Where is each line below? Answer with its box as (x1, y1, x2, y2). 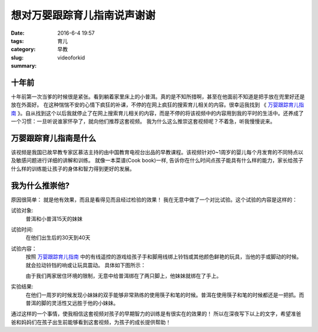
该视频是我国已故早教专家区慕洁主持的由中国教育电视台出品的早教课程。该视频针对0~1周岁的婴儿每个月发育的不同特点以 (11, 149, 303, 156)
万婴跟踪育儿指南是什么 (11, 133, 97, 143)
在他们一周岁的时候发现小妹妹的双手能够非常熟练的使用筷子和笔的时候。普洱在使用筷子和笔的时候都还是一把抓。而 (25, 291, 304, 298)
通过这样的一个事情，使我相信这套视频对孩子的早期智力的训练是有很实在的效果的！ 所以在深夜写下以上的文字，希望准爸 (11, 310, 302, 317)
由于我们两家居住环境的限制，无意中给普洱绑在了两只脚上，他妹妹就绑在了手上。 (25, 272, 222, 279)
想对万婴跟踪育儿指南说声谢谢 (11, 9, 156, 22)
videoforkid (57, 54, 85, 61)
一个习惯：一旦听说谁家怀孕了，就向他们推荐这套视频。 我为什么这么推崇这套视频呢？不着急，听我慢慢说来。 (11, 118, 276, 125)
